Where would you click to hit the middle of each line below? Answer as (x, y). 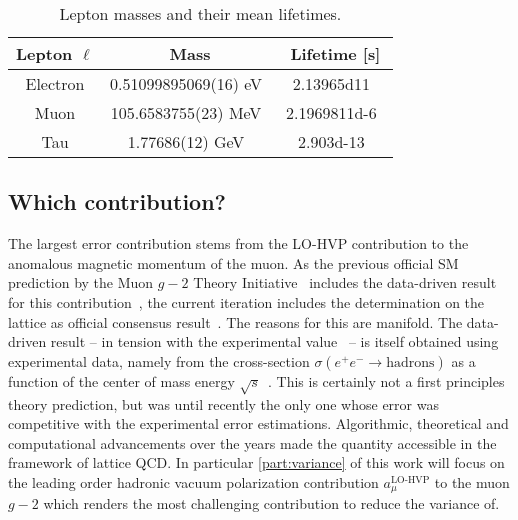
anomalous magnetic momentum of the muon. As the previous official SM (233, 262)
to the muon (472, 481)
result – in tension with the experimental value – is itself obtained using (274, 341)
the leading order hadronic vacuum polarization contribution (193, 481)
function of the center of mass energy (121, 380)
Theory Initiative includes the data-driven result (345, 282)
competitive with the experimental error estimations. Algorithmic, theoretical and (258, 423)
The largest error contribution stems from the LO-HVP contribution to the (238, 243)
